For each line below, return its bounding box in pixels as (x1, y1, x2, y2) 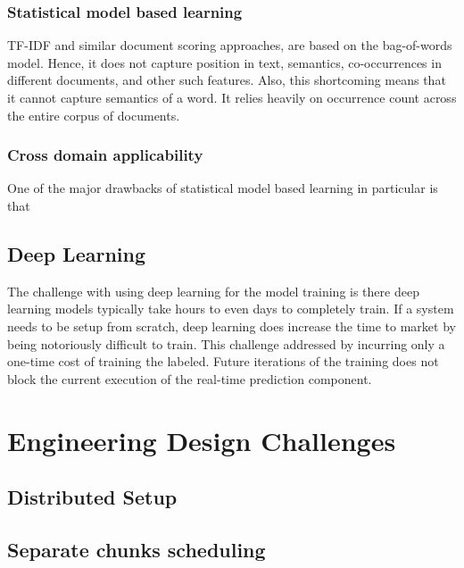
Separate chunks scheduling (7, 535, 266, 563)
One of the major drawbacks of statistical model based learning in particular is (7, 179, 438, 197)
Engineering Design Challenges (7, 422, 396, 458)
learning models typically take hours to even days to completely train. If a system (7, 299, 454, 318)
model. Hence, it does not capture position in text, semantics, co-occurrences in (7, 53, 442, 71)
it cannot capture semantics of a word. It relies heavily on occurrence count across (7, 88, 457, 106)
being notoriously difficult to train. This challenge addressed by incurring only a (7, 334, 445, 353)
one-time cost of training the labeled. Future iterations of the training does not (7, 352, 439, 371)
